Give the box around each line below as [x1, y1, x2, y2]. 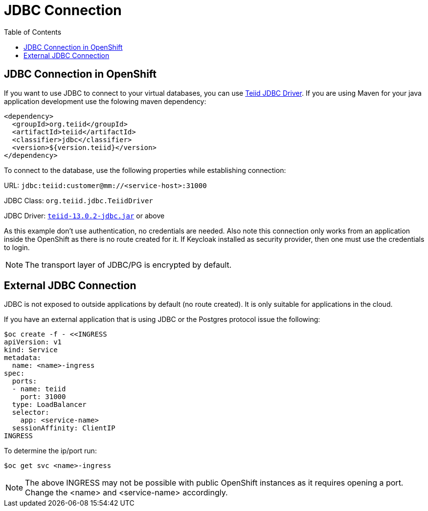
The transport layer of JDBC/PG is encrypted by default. [25, 259, 232, 270]
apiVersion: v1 [4, 338, 62, 346]
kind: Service [4, 346, 58, 354]
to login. [4, 243, 30, 252]
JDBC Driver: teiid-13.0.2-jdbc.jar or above [4, 211, 165, 220]
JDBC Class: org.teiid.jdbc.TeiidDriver [4, 196, 153, 205]
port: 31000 [20, 393, 66, 401]
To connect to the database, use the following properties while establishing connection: [4, 166, 286, 174]
